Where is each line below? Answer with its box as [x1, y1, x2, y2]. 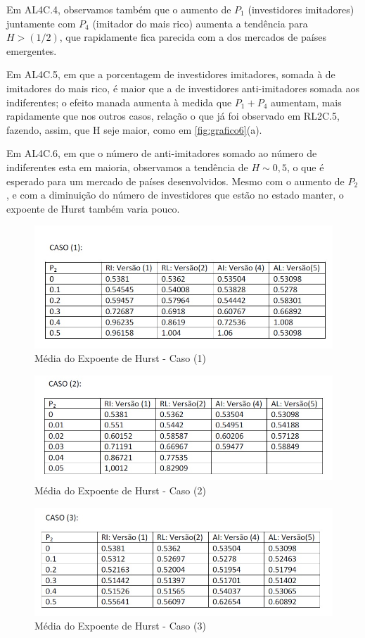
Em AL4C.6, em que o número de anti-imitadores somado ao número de [6, 146, 317, 161]
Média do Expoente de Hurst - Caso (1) [34, 351, 206, 365]
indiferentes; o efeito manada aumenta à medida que [6, 94, 232, 109]
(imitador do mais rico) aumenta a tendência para [92, 15, 308, 30]
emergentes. [6, 43, 57, 58]
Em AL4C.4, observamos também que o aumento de [6, 2, 231, 16]
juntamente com [6, 15, 76, 30]
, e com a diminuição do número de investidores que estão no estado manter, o [6, 187, 344, 202]
